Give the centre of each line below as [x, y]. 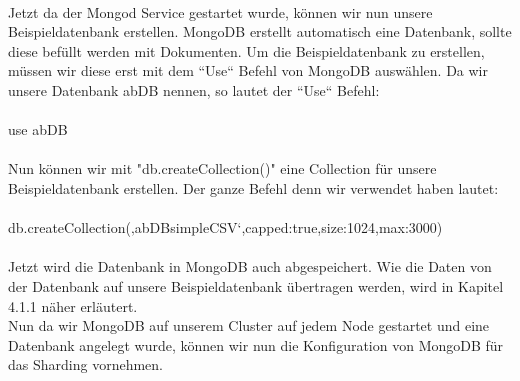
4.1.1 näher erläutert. [73, 305]
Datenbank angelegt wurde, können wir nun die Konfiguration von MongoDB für [256, 344]
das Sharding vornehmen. [85, 364]
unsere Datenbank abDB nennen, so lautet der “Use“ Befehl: [194, 89]
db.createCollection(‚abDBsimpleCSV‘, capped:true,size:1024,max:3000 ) [225, 227]
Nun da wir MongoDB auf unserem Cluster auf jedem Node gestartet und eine [249, 325]
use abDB [38, 129]
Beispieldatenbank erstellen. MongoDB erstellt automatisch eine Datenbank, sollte [260, 31]
